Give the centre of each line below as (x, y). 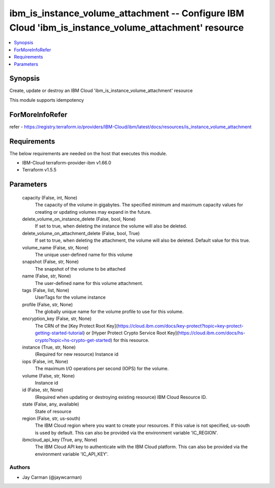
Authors (20, 467)
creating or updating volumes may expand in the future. (93, 212)
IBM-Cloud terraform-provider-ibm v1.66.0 (67, 163)
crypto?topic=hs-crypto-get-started (73, 340)
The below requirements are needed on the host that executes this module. (88, 153)
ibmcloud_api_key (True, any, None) (60, 440)
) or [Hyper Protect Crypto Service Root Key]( (131, 333)
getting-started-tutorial (59, 333)
